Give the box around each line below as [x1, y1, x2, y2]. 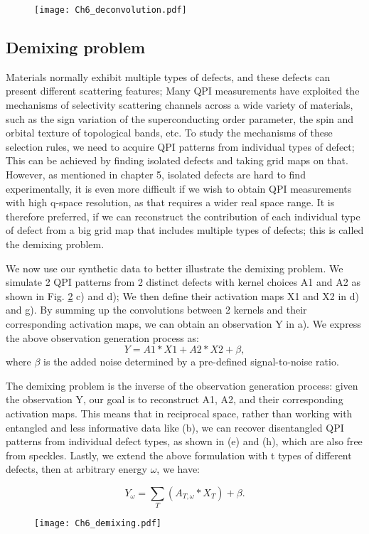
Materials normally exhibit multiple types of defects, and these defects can [6, 69, 331, 84]
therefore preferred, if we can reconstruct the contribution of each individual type [6, 208, 360, 223]
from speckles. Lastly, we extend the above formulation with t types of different [6, 447, 352, 462]
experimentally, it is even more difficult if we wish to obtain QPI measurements [6, 181, 352, 196]
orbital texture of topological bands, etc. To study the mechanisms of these [6, 125, 333, 140]
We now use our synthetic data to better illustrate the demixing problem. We [6, 260, 343, 275]
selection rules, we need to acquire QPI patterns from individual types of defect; [6, 139, 355, 154]
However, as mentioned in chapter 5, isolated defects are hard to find [6, 167, 306, 182]
